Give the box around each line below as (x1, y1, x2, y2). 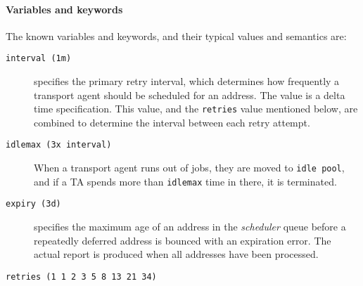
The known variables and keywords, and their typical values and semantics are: (6, 28, 347, 43)
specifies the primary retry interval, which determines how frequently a (34, 74, 340, 89)
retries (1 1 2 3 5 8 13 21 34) (6, 271, 157, 282)
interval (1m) (6, 53, 72, 64)
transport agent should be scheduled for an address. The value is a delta (34, 87, 345, 102)
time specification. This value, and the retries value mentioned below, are (34, 101, 358, 116)
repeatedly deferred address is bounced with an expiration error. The (34, 233, 331, 247)
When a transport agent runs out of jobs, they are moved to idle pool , (34, 160, 345, 175)
